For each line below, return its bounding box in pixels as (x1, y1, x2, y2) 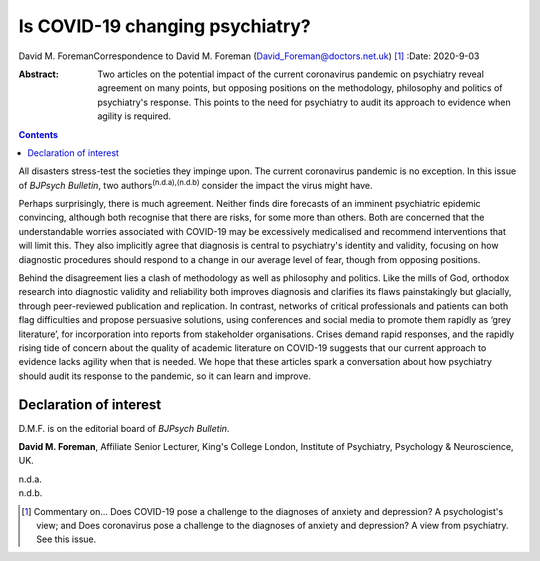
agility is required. (97, 110, 172, 122)
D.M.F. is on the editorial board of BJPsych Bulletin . (18, 422, 230, 434)
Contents (18, 128, 59, 140)
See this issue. (36, 533, 97, 545)
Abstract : (18, 68, 59, 80)
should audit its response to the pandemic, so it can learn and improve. (18, 370, 312, 382)
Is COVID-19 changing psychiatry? (18, 15, 311, 37)
